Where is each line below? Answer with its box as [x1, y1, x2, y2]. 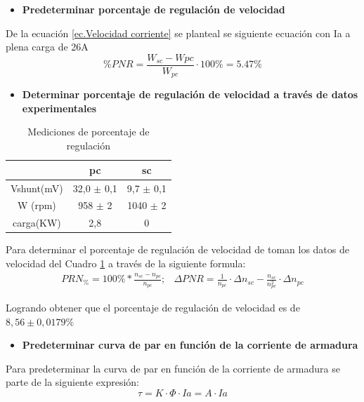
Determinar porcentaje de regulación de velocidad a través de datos [22, 87, 358, 102]
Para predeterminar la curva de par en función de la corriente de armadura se [6, 361, 340, 375]
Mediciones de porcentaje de [27, 124, 150, 139]
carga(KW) [12, 215, 61, 230]
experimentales [22, 100, 97, 115]
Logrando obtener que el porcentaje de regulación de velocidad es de [6, 300, 300, 315]
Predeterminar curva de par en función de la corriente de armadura [22, 337, 358, 352]
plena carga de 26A [6, 39, 89, 54]
